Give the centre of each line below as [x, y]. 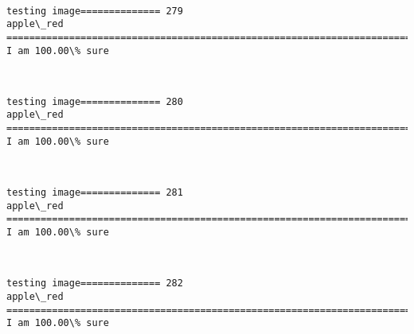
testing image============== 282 [95, 284]
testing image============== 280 [95, 101]
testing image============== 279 [95, 11]
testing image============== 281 [95, 193]
